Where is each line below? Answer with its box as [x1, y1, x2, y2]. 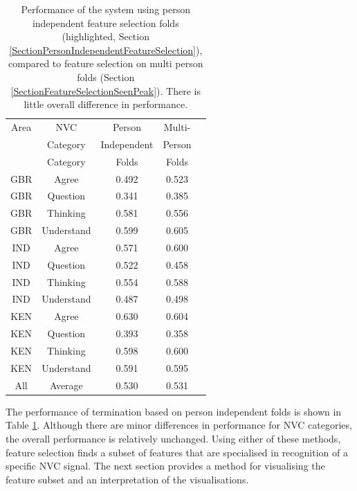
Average [49, 377, 83, 392]
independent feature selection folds [32, 15, 179, 30]
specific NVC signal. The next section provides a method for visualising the [6, 458, 325, 473]
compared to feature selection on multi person [8, 56, 203, 71]
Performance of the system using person [21, 2, 190, 16]
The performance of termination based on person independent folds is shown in [6, 404, 342, 418]
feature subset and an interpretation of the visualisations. [6, 472, 249, 486]
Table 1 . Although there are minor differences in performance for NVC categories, [6, 418, 352, 432]
